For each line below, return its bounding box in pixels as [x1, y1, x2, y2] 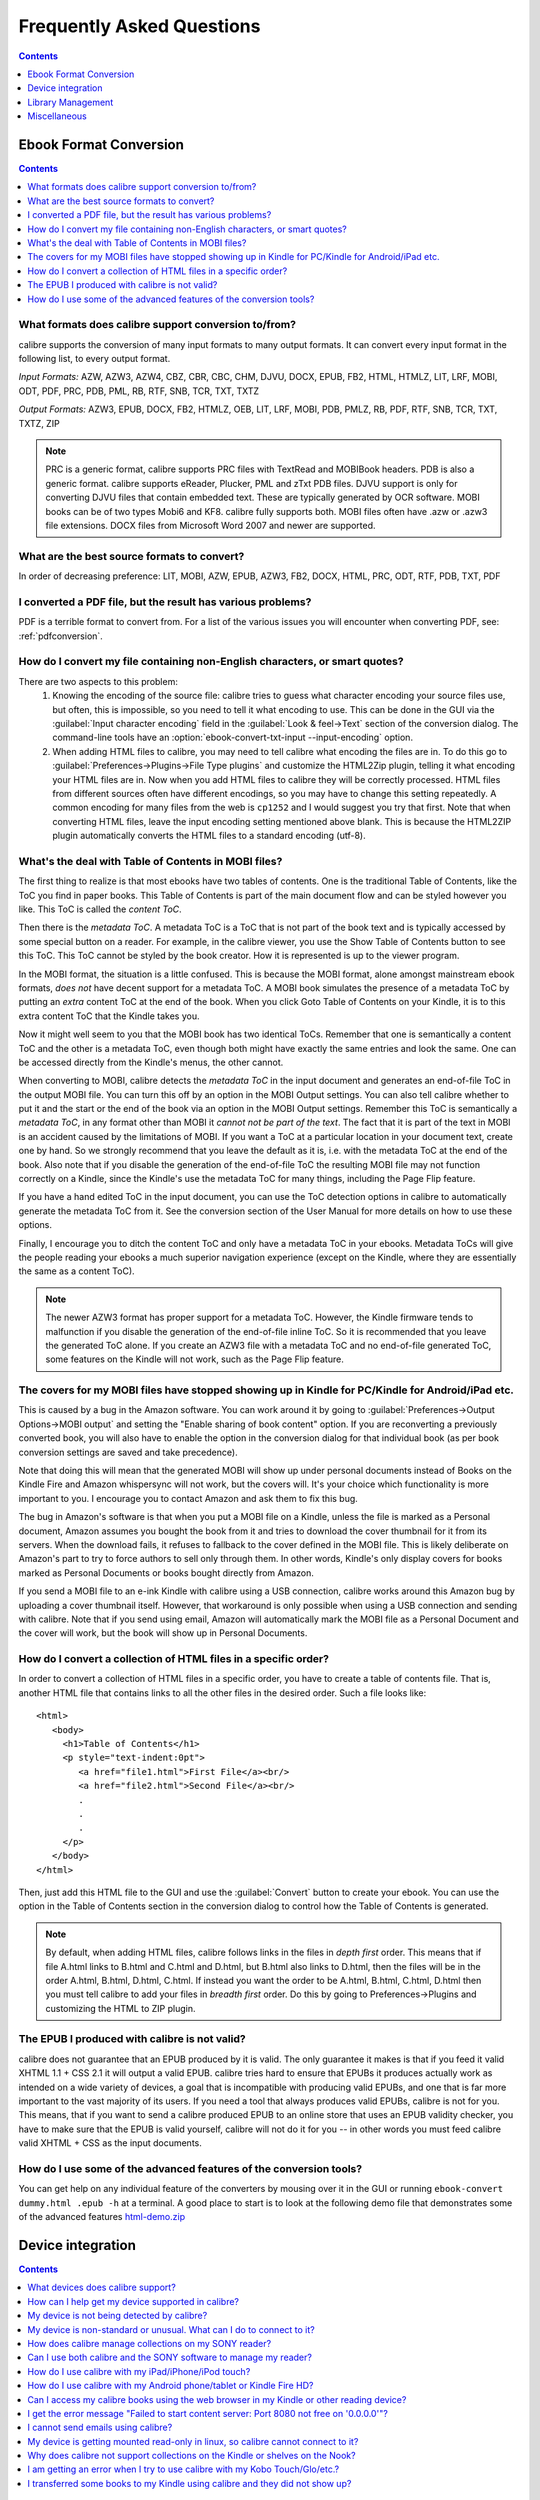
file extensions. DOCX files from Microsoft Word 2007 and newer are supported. [45, 519, 376, 531]
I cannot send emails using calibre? [27, 2421, 173, 2434]
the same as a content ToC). [18, 1265, 135, 1277]
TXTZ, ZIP [18, 417, 60, 429]
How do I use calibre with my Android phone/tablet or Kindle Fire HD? [27, 2380, 314, 2392]
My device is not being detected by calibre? [27, 2310, 208, 2322]
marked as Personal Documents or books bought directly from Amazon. [18, 1566, 315, 1579]
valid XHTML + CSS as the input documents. [18, 2137, 202, 2149]
